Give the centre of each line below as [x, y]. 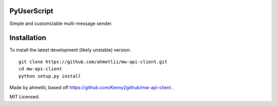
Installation [28, 38]
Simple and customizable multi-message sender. [61, 23]
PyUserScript [31, 11]
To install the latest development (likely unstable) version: [70, 50]
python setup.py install [50, 76]
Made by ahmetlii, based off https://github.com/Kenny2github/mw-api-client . [92, 87]
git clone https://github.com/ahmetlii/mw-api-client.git [93, 62]
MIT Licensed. [25, 97]
